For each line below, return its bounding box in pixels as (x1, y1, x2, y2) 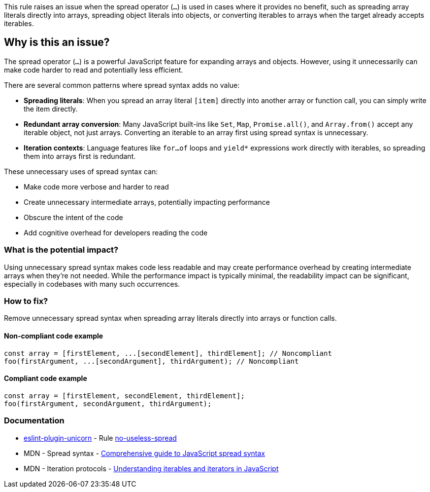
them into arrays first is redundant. (24, 151, 136, 160)
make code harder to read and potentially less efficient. (4, 65, 183, 74)
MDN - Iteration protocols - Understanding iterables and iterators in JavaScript (24, 464, 279, 473)
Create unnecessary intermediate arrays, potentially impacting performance (24, 197, 270, 206)
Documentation (4, 416, 65, 426)
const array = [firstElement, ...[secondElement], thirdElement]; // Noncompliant (4, 349, 332, 357)
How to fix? (4, 296, 48, 306)
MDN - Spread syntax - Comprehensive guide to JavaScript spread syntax (24, 449, 265, 457)
